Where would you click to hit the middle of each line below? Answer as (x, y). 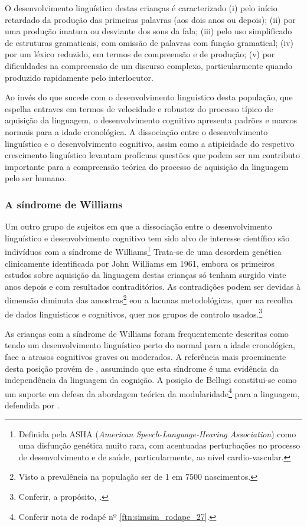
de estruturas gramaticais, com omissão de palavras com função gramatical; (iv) (149, 42)
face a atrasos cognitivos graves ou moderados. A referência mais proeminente (146, 357)
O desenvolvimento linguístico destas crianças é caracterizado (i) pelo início (141, 8)
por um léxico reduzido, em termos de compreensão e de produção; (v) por (140, 54)
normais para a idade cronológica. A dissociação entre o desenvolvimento (136, 131)
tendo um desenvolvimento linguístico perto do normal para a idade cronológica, (150, 345)
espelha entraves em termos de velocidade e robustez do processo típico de (139, 108)
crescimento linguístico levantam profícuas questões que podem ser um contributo (152, 155)
